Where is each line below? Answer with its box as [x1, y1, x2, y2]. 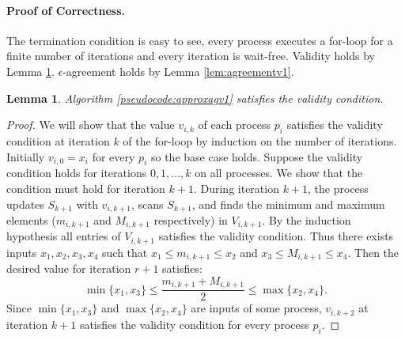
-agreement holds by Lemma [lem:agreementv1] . [62, 62, 294, 79]
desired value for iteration [6, 260, 131, 277]
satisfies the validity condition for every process [79, 315, 309, 332]
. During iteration [193, 179, 279, 196]
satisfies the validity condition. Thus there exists [158, 228, 394, 244]
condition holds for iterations [6, 164, 147, 181]
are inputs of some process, [191, 300, 322, 316]
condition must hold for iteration [6, 179, 165, 196]
